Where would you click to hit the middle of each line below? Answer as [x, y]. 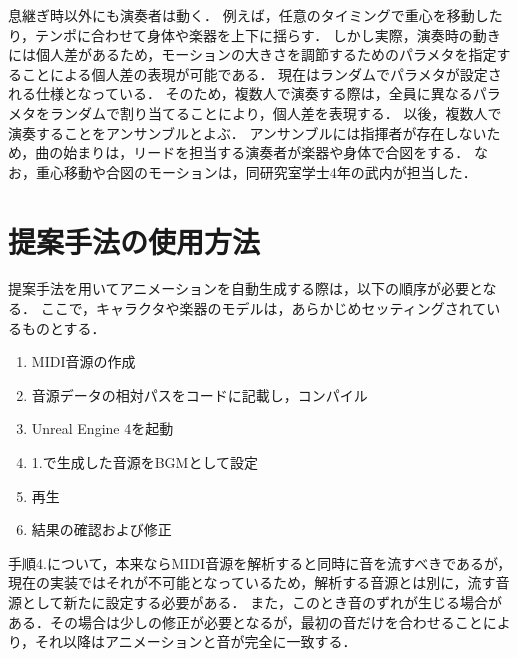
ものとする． [63, 327]
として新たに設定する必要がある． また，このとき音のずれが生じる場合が [261, 602]
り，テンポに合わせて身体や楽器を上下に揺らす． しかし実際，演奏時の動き [254, 34]
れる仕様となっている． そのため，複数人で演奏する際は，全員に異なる [240, 93]
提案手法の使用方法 [134, 240]
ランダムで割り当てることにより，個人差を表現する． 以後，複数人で [275, 112]
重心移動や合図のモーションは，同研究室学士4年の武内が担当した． [256, 171]
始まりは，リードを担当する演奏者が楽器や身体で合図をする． [266, 152]
